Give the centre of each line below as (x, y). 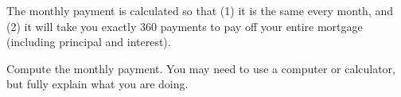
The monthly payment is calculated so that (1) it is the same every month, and (200, 10)
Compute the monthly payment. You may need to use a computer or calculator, (201, 68)
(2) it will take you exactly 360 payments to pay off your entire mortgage (185, 26)
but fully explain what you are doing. (97, 84)
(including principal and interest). (89, 42)
